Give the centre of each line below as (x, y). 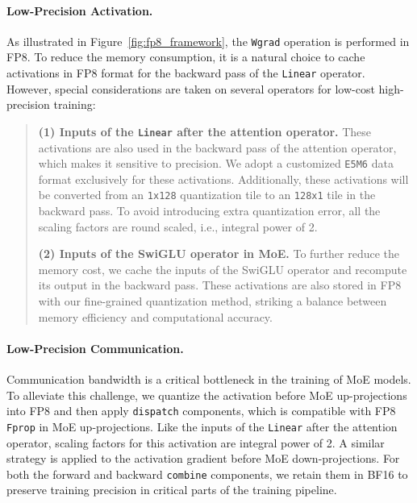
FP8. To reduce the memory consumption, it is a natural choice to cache (186, 57)
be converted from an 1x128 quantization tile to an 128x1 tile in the (207, 195)
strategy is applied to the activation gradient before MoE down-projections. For (203, 458)
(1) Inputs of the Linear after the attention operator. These (205, 131)
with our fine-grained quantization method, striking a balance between (213, 301)
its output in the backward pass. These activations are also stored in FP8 (220, 285)
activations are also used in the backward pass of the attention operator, (217, 147)
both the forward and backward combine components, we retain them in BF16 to (207, 474)
